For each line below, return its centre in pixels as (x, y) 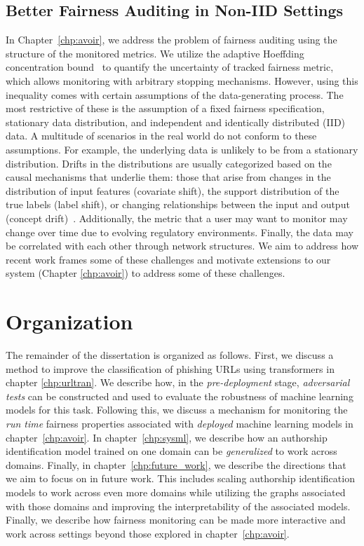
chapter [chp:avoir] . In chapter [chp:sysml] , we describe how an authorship (167, 437)
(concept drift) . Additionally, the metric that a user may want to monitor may (177, 218)
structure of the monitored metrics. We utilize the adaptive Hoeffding (155, 53)
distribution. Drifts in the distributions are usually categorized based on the (169, 163)
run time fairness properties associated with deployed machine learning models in (180, 423)
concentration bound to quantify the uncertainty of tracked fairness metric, (170, 67)
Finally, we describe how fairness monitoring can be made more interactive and (176, 520)
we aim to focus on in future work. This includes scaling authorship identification (180, 478)
